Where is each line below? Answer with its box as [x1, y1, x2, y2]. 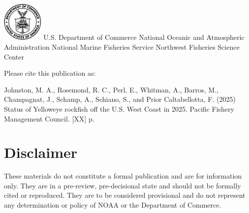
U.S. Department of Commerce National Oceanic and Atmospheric [43, 32, 245, 42]
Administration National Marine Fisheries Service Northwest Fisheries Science [4, 42, 240, 52]
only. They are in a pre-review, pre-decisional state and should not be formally [4, 180, 241, 190]
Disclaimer [4, 142, 78, 162]
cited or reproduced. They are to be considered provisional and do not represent [4, 190, 246, 200]
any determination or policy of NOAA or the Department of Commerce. [4, 200, 221, 210]
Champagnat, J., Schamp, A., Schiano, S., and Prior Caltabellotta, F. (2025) [4, 94, 236, 104]
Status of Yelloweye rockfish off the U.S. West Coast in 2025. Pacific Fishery [4, 103, 234, 114]
